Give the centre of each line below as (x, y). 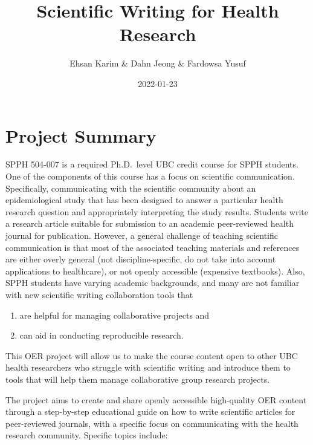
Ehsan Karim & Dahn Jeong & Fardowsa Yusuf (158, 63)
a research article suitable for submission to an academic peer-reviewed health (150, 223)
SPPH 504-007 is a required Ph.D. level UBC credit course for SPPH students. (152, 164)
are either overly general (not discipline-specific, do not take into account (141, 259)
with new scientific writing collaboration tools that (99, 294)
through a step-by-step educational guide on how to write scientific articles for (150, 411)
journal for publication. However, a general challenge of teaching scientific (142, 235)
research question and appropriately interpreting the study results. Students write (157, 211)
